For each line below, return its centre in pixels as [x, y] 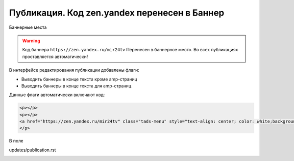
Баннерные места [28, 27]
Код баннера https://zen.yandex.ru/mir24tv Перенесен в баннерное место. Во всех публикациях [130, 50]
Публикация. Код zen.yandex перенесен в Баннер [117, 13]
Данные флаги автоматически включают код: [57, 95]
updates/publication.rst [33, 150]
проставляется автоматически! [55, 57]
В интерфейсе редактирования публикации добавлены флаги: [74, 70]
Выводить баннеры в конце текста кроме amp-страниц [79, 79]
